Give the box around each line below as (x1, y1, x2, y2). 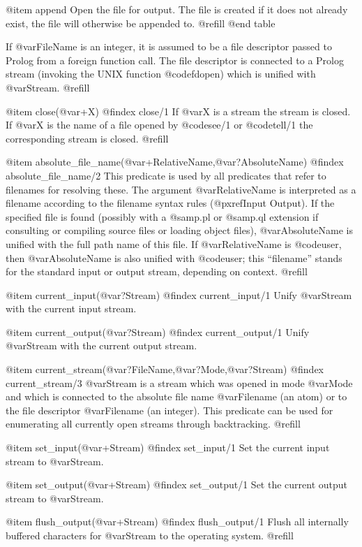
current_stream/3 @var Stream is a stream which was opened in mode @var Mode (6, 375, 353, 390)
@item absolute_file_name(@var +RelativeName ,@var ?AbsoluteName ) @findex (6, 154, 344, 169)
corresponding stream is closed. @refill (6, 131, 169, 145)
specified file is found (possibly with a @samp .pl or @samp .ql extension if (6, 209, 319, 224)
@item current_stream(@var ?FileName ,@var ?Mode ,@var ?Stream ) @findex (6, 362, 324, 377)
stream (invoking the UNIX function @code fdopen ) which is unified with (6, 66, 316, 81)
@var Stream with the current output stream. (6, 338, 197, 353)
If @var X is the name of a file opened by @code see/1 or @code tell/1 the (6, 117, 313, 132)
